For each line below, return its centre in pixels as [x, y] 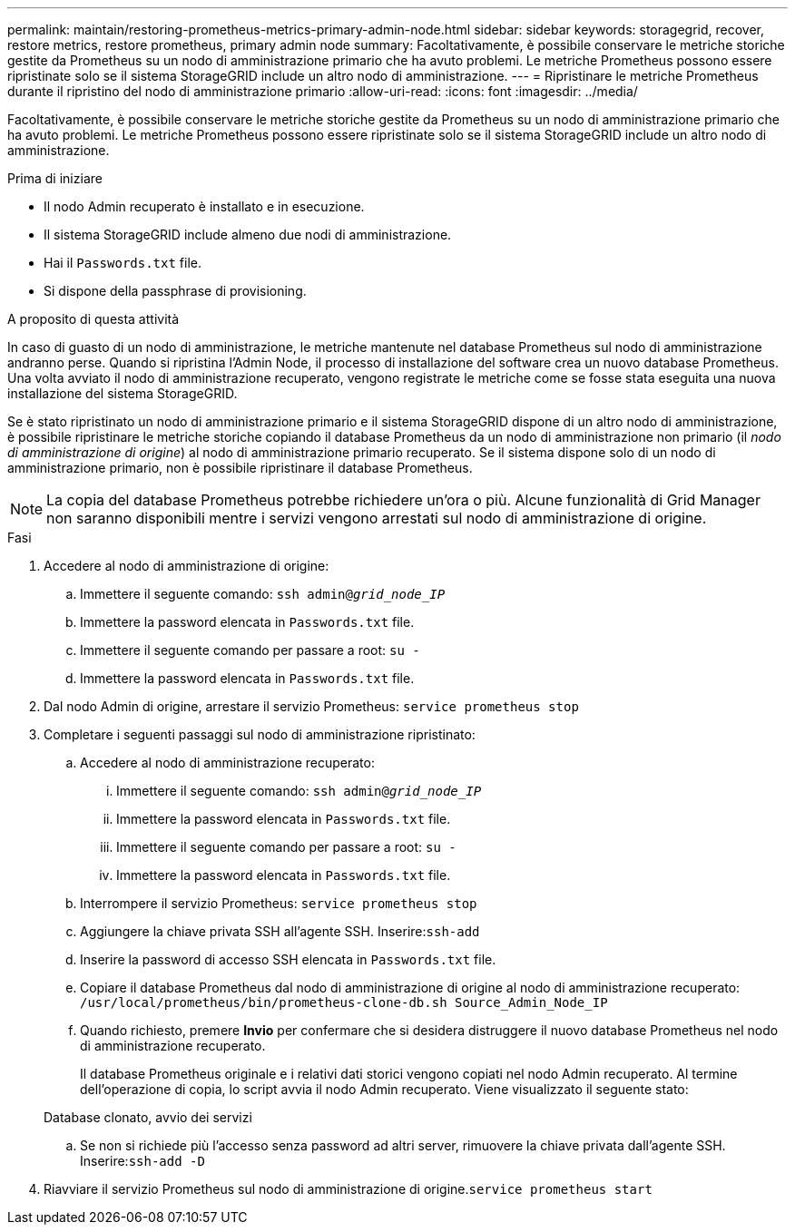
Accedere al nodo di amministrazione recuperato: [227, 763]
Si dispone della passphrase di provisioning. [175, 291]
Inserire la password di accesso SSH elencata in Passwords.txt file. [288, 959]
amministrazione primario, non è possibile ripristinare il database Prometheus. [240, 468]
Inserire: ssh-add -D [142, 1161]
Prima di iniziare [55, 178]
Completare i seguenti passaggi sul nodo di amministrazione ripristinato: [260, 734]
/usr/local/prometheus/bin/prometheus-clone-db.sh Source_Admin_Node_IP [344, 1002]
